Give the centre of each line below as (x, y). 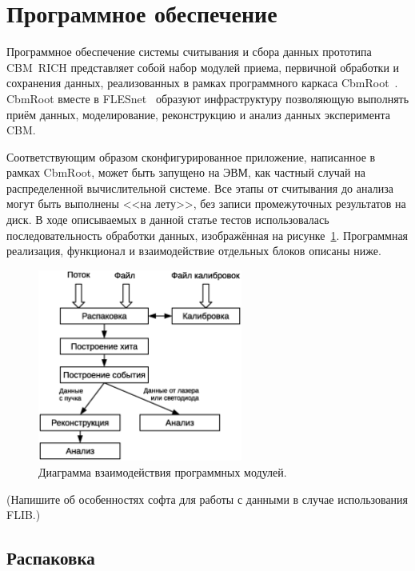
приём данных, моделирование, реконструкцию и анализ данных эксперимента (198, 114)
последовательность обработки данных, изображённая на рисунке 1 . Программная (207, 235)
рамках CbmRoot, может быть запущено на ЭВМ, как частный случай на (186, 172)
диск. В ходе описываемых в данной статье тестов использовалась (168, 220)
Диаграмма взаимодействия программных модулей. (163, 471)
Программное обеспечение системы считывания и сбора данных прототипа (189, 52)
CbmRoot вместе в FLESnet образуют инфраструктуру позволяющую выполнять (208, 98)
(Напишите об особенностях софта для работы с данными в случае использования (207, 499)
